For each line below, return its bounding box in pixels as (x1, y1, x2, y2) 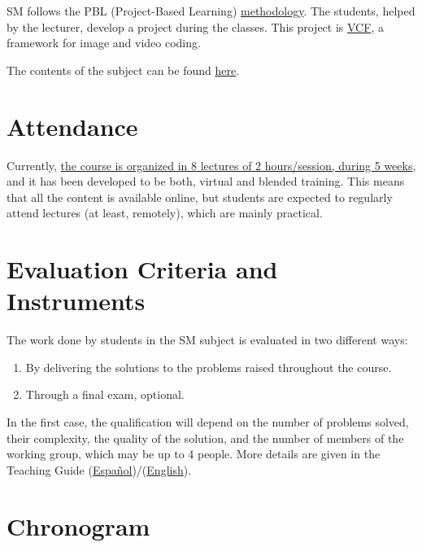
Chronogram (7, 509, 150, 542)
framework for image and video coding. (7, 34, 201, 51)
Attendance (7, 109, 138, 142)
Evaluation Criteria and (7, 252, 278, 286)
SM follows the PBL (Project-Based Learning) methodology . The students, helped (7, 2, 415, 19)
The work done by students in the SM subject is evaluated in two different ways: (7, 331, 408, 348)
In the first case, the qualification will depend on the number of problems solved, (7, 413, 409, 430)
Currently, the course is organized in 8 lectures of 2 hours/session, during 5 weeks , (7, 156, 416, 173)
